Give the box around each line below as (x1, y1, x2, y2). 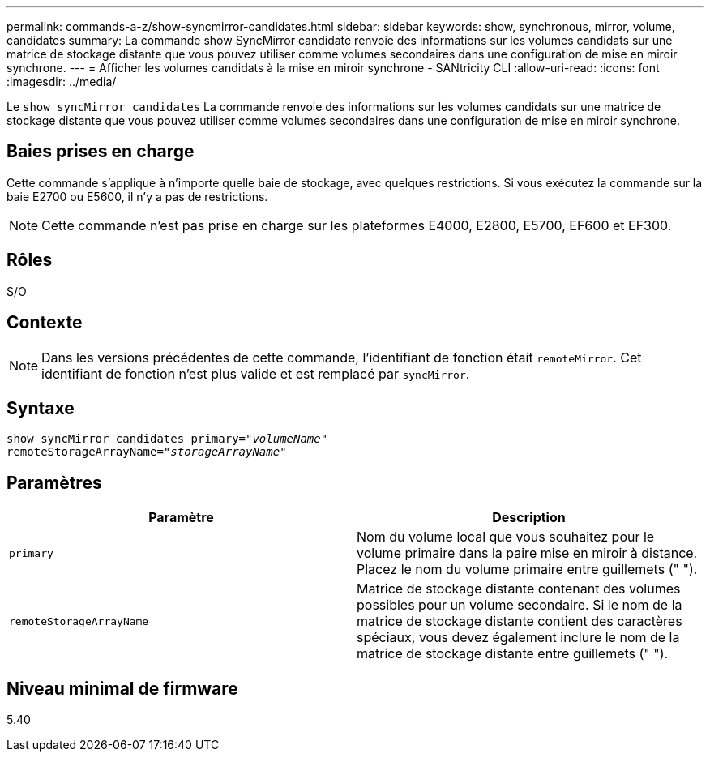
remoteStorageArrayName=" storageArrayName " (6, 445, 287, 459)
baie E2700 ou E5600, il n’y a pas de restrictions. (6, 189, 268, 203)
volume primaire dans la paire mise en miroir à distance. (357, 545, 698, 562)
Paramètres (6, 472, 102, 493)
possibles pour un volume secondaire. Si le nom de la (357, 597, 682, 614)
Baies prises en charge (6, 141, 195, 162)
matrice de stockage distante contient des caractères (357, 613, 682, 630)
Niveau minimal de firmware (6, 678, 238, 699)
